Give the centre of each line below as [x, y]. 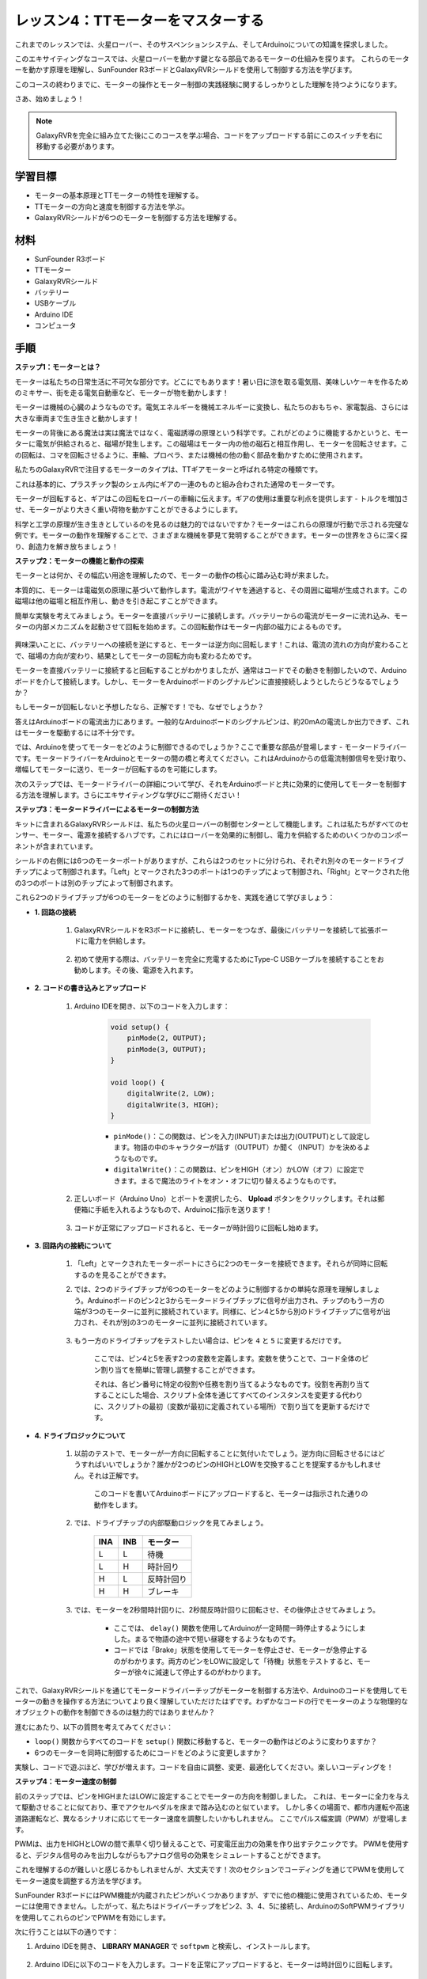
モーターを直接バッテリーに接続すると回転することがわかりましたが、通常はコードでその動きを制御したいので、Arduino [211, 670]
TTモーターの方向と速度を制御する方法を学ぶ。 [112, 207]
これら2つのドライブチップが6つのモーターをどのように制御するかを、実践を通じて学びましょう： [175, 898]
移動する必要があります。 [77, 146]
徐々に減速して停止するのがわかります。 [200, 1672]
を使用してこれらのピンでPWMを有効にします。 [92, 1917]
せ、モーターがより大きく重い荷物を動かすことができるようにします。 [128, 510]
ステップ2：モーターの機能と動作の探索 [79, 560]
